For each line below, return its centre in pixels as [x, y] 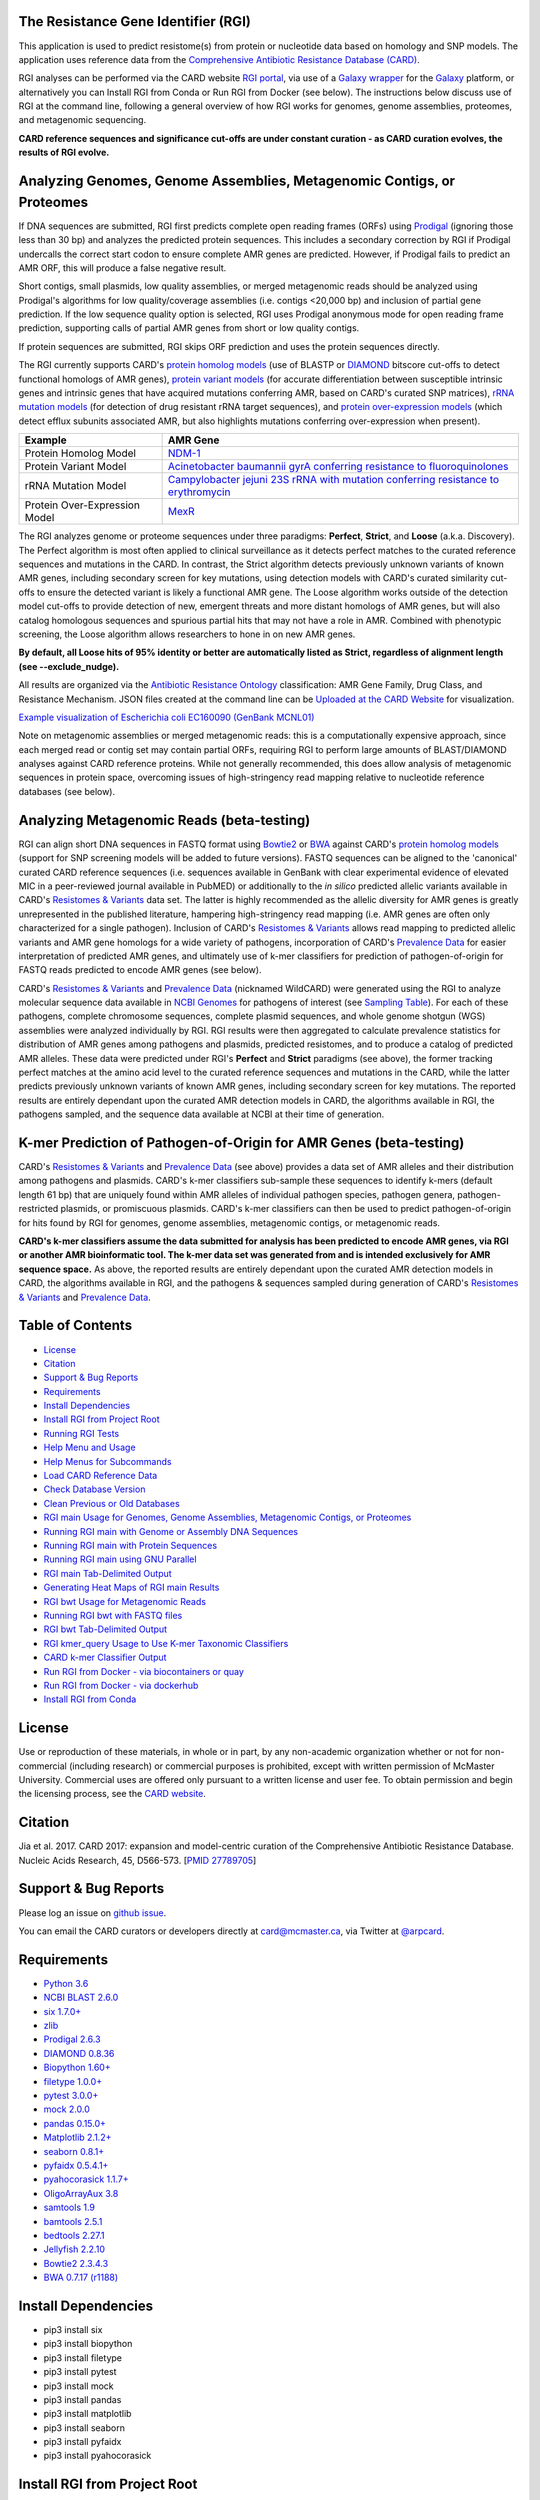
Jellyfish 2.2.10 [74, 2249]
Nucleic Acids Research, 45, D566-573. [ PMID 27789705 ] [137, 1860]
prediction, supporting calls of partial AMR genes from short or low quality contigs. [189, 328]
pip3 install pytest [80, 2372]
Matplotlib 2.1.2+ [77, 2137]
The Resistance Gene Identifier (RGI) [135, 21]
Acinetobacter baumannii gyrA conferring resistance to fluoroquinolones [338, 467]
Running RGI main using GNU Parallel [120, 1559]
